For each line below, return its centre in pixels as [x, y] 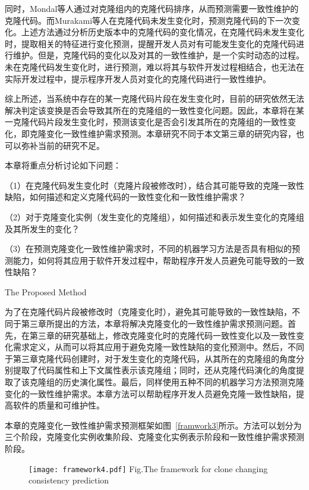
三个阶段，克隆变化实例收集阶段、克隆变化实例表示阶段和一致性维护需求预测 [154, 437]
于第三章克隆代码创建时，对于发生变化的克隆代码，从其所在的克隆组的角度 [150, 358]
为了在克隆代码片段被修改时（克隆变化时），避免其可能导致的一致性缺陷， [148, 312]
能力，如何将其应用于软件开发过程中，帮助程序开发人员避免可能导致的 [150, 260]
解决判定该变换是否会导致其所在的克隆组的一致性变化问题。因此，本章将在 [150, 110]
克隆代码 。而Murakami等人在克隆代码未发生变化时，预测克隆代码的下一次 [149, 20]
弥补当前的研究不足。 [63, 145]
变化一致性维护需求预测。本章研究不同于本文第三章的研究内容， [171, 133]
